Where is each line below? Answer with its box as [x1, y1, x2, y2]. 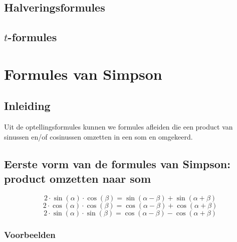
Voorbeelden [4, 228, 56, 240]
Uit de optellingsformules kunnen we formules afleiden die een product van [4, 122, 233, 132]
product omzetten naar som [4, 171, 151, 186]
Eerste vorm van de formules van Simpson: [4, 156, 230, 171]
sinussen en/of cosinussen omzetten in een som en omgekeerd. [4, 131, 193, 142]
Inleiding [4, 98, 51, 113]
